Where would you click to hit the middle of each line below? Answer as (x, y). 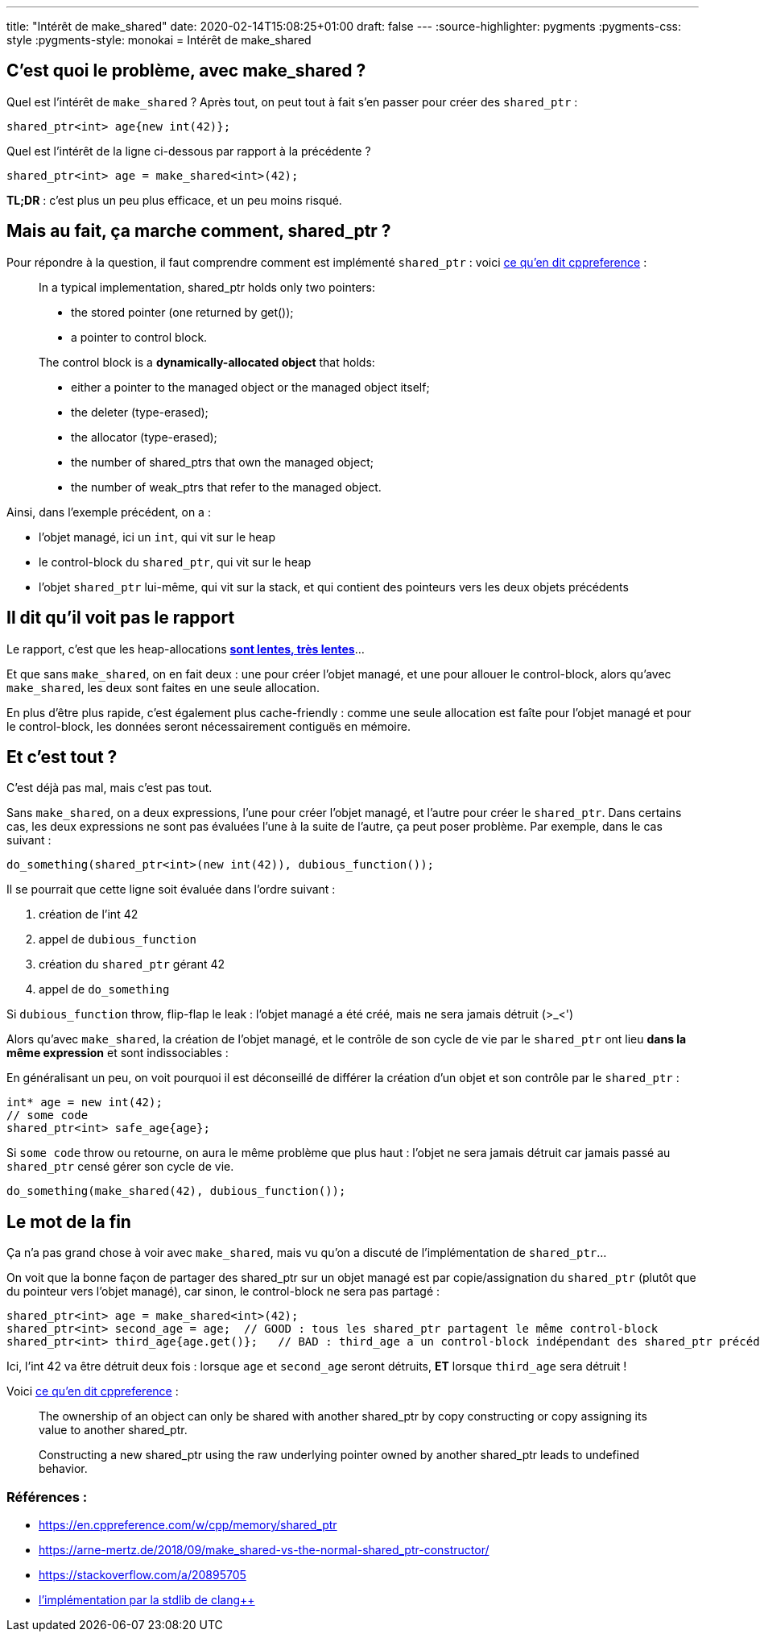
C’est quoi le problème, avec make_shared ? (186, 71)
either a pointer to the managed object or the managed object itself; (250, 387)
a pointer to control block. (139, 337)
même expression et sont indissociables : (118, 1053)
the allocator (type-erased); (144, 437)
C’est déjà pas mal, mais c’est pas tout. (109, 788)
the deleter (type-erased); (140, 412)
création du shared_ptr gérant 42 (132, 964)
